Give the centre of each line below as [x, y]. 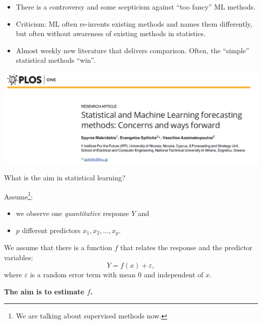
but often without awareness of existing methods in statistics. [111, 33]
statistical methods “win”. [56, 60]
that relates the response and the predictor [186, 247]
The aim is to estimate [44, 291]
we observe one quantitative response [73, 213]
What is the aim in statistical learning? [65, 178]
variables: [19, 257]
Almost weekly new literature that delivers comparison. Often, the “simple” [133, 50]
